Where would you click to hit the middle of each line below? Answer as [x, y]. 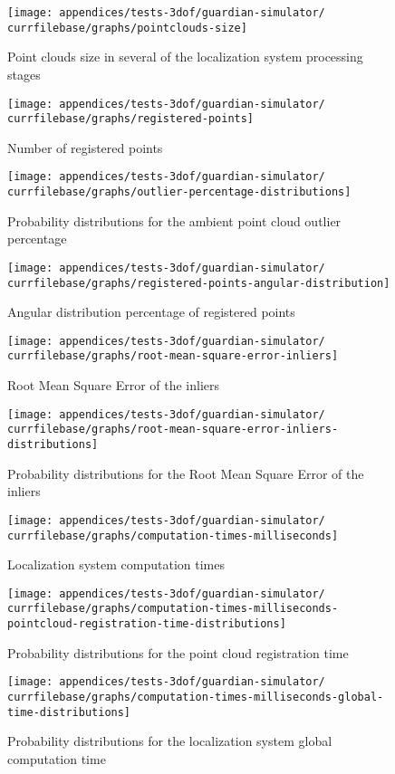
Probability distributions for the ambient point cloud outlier [174, 220]
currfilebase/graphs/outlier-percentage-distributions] [179, 192]
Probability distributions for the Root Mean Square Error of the [186, 473]
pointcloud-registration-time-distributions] [147, 624]
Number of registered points [85, 147]
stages [24, 74]
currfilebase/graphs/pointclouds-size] [127, 28]
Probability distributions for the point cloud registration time [178, 652]
